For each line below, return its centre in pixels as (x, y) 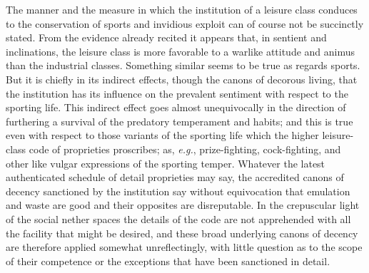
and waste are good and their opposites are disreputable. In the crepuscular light (183, 205)
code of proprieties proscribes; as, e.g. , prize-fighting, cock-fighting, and (185, 149)
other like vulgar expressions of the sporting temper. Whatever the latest (166, 163)
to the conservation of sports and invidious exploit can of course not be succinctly (185, 23)
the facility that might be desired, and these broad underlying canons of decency (182, 233)
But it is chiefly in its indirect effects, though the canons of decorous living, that (182, 79)
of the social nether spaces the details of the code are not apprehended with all (178, 218)
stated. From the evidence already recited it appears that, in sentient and (166, 37)
